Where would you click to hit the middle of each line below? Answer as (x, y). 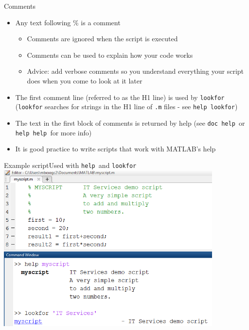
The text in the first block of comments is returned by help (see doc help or (130, 123)
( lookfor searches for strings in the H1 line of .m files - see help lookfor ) (126, 107)
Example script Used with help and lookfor (70, 165)
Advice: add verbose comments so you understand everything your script (135, 71)
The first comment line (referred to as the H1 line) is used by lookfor (120, 97)
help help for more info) (53, 132)
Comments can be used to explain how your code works (110, 55)
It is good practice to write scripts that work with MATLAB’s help (116, 149)
